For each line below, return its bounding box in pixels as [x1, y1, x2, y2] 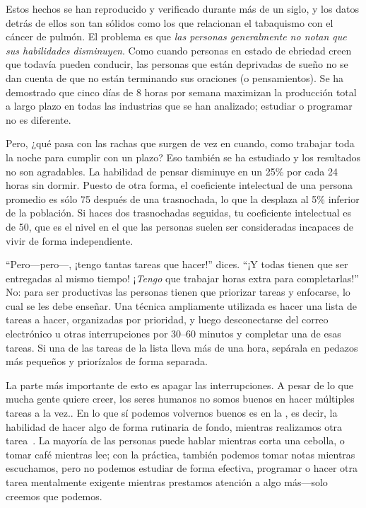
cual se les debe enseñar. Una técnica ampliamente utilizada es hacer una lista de [6, 298, 358, 313]
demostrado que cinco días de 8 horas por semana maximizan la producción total [6, 84, 357, 99]
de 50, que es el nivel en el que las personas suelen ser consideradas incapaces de [6, 219, 353, 233]
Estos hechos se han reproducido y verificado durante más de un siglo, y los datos [6, 1, 359, 16]
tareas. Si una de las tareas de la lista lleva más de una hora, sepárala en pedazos [6, 340, 358, 354]
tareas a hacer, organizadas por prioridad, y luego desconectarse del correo [6, 312, 329, 327]
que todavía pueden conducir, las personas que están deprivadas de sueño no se [6, 57, 348, 71]
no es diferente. [6, 112, 71, 127]
